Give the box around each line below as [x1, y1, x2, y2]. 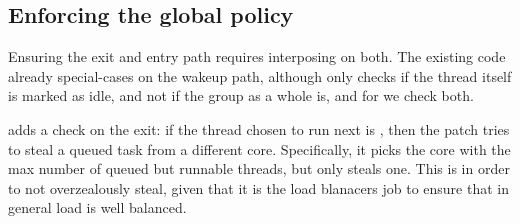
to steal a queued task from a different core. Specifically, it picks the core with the [8, 138, 511, 159]
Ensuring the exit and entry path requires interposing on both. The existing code [8, 46, 506, 67]
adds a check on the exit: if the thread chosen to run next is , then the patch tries [8, 118, 510, 139]
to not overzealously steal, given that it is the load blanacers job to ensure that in [8, 177, 509, 198]
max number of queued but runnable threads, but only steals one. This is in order [8, 158, 510, 179]
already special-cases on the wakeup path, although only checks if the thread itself [8, 65, 512, 86]
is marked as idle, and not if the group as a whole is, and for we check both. [8, 85, 474, 106]
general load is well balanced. [8, 197, 187, 218]
